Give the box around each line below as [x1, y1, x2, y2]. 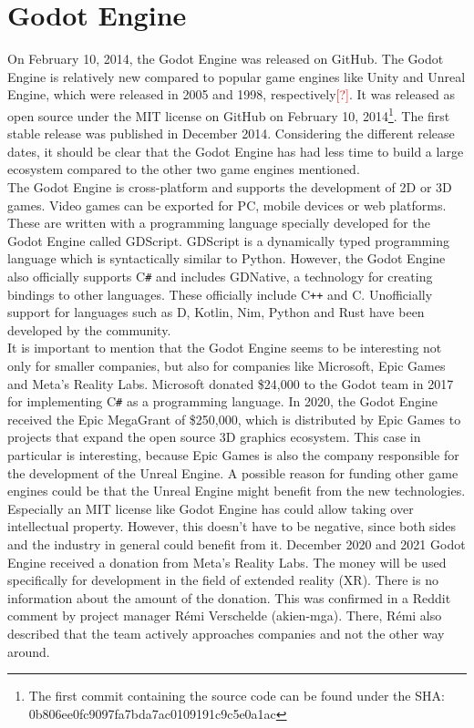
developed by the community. [7, 320, 171, 339]
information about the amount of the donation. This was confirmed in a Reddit [7, 588, 451, 607]
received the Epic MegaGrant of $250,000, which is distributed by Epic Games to [7, 409, 461, 428]
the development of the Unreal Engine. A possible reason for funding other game [7, 463, 459, 482]
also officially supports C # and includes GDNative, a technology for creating [7, 266, 433, 285]
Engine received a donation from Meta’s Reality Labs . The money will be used [7, 552, 447, 571]
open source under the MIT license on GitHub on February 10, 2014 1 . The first [7, 103, 450, 125]
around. [7, 641, 50, 661]
